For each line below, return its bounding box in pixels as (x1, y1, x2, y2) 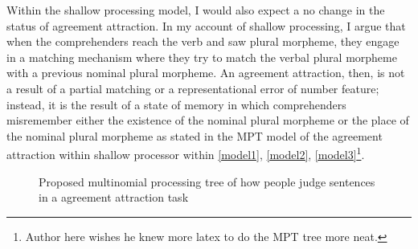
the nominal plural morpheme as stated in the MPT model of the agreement (6, 127, 383, 144)
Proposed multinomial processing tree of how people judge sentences (39, 173, 375, 190)
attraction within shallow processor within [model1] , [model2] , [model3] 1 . (6, 144, 365, 162)
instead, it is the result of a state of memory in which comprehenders (6, 96, 346, 112)
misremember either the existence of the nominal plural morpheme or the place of (6, 112, 409, 129)
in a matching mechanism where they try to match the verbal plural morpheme (6, 48, 397, 65)
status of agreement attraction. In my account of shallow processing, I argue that (6, 17, 406, 34)
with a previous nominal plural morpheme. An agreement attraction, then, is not (6, 64, 405, 81)
